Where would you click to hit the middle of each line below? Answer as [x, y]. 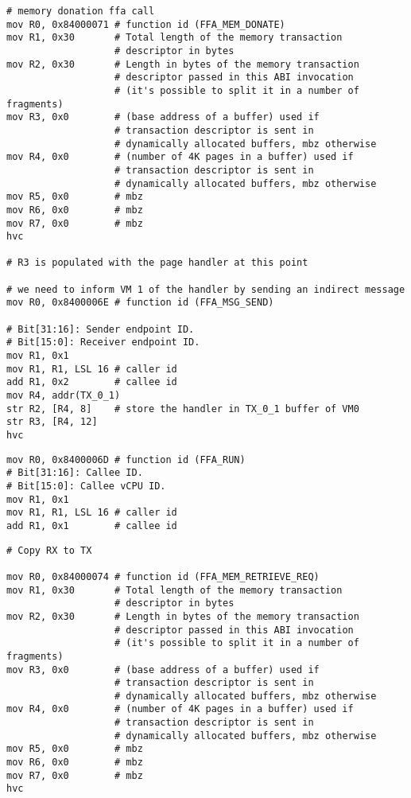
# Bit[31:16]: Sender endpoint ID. [101, 329]
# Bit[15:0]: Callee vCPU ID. [86, 486]
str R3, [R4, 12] [52, 422]
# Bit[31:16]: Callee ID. [75, 473]
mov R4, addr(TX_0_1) [64, 396]
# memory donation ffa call [81, 11]
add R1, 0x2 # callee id [92, 382]
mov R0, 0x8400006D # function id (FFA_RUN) [126, 459]
